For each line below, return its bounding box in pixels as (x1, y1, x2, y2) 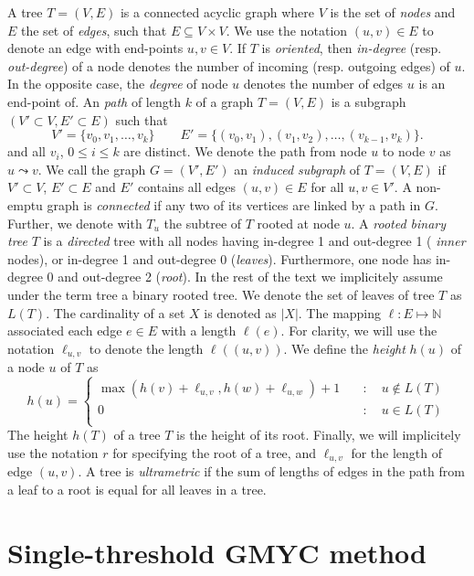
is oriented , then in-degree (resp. (261, 38, 442, 58)
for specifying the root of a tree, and (112, 443, 316, 462)
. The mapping (298, 303, 382, 322)
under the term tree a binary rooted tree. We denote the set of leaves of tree (7, 284, 435, 304)
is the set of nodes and (330, 3, 456, 21)
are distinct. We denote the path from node (123, 142, 367, 161)
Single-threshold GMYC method (7, 533, 427, 571)
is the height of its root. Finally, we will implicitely (176, 425, 461, 444)
